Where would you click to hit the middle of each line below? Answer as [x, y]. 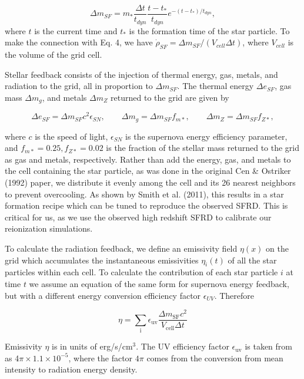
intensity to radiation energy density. [71, 369]
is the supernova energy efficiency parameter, [206, 136]
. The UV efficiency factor [183, 346]
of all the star [252, 260]
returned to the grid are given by [170, 97]
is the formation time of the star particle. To [209, 30]
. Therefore [234, 295]
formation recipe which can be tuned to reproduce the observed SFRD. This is [146, 205]
